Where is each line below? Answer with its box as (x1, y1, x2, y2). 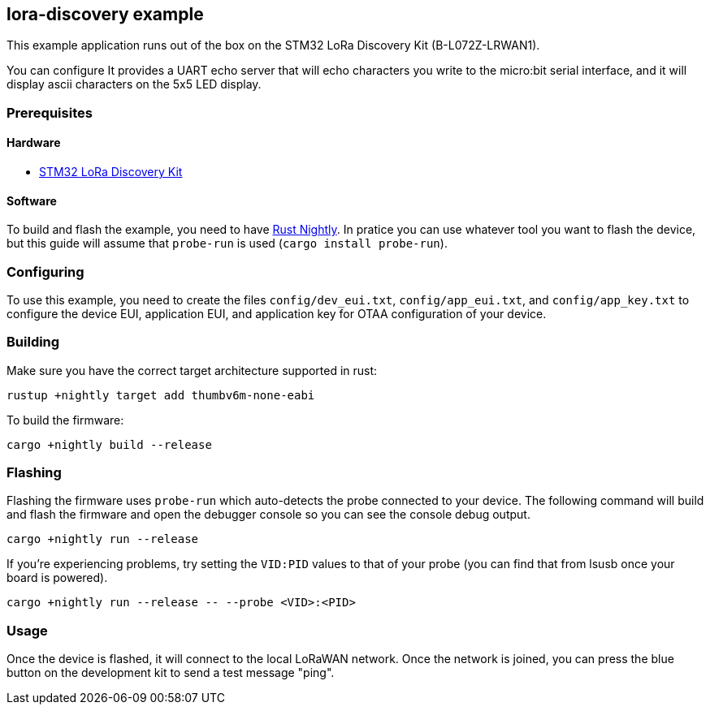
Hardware (6, 136, 61, 150)
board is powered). (6, 571, 108, 585)
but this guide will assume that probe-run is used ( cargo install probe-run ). (6, 236, 448, 251)
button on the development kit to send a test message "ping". (6, 666, 335, 680)
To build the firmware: (6, 412, 124, 427)
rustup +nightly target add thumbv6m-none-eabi (6, 388, 315, 402)
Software (6, 193, 57, 208)
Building (6, 334, 60, 351)
